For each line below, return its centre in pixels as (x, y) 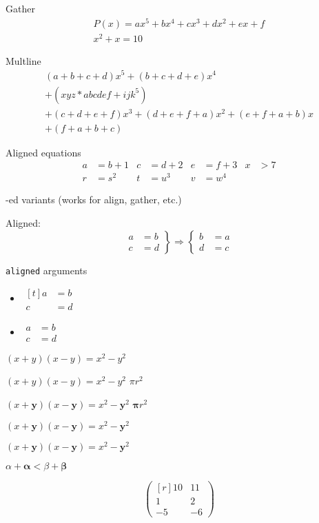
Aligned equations (43, 152)
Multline (23, 60)
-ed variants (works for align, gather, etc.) (94, 199)
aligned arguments (47, 270)
